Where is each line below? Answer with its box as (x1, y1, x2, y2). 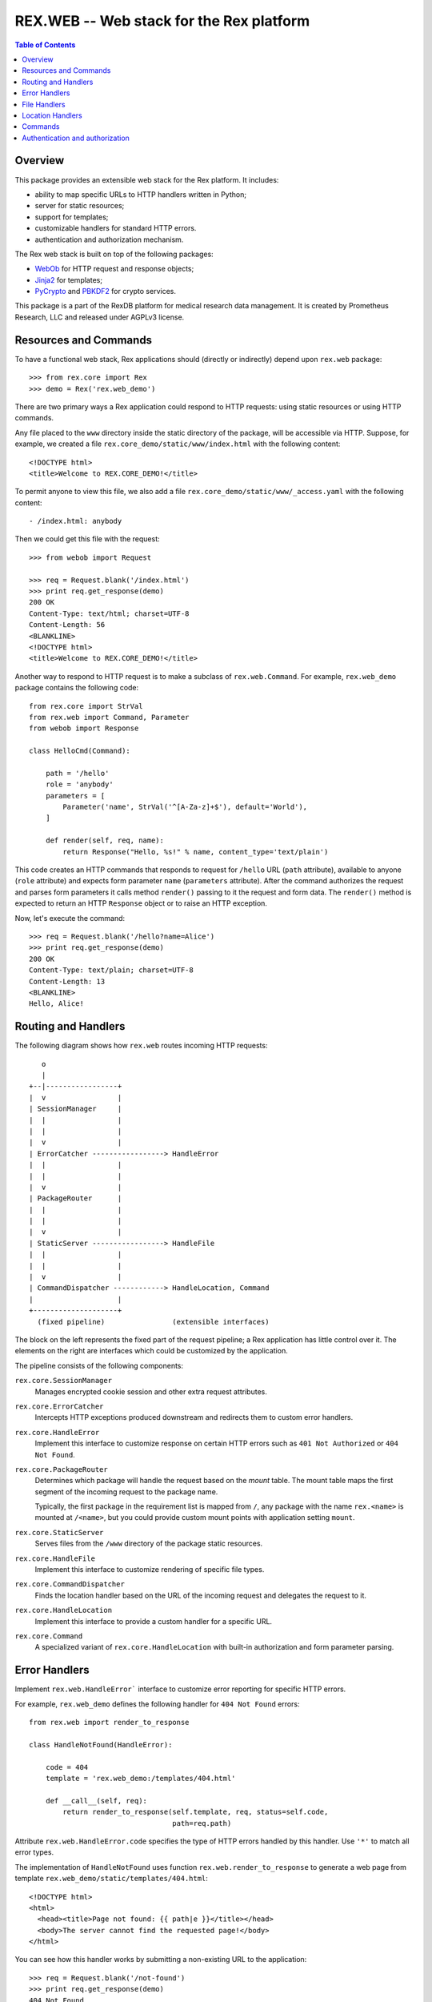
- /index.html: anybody (29, 517, 122, 526)
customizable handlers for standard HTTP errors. (34, 223, 197, 233)
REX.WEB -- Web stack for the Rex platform (14, 12, 310, 30)
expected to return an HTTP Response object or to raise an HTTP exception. (14, 898, 268, 908)
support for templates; (34, 212, 109, 222)
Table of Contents (14, 40, 76, 50)
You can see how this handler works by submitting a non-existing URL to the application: (14, 1955, 307, 1964)
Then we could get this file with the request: (14, 534, 160, 544)
